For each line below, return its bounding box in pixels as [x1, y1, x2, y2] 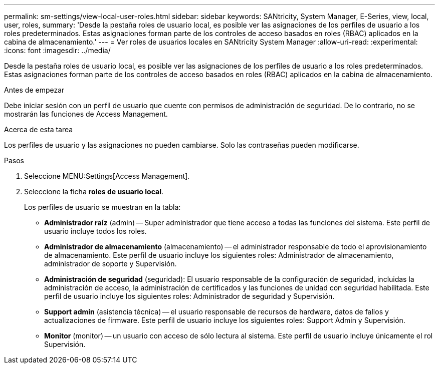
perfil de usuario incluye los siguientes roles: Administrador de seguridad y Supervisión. [44, 292, 335, 300]
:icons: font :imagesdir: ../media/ [4, 46, 111, 55]
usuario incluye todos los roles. [44, 227, 147, 235]
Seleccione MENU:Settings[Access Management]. [24, 172, 190, 180]
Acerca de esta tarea [4, 125, 73, 134]
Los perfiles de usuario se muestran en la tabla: [24, 203, 181, 211]
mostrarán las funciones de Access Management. [4, 110, 168, 118]
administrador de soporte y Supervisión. [44, 259, 177, 268]
